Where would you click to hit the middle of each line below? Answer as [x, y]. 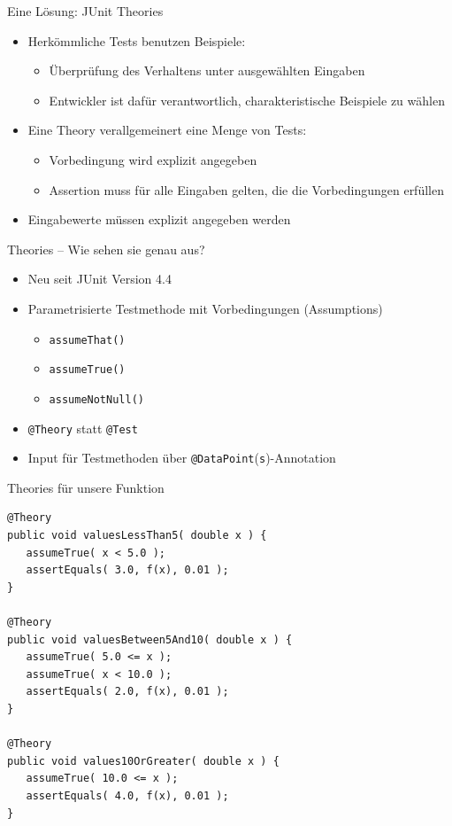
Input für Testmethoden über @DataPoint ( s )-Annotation [182, 458]
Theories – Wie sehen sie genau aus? [106, 249]
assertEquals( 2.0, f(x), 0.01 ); [127, 692]
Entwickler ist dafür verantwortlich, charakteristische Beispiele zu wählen [247, 100]
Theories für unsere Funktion [86, 487]
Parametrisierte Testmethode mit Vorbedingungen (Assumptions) [205, 308]
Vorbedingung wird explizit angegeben [153, 159]
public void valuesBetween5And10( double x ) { [150, 639]
